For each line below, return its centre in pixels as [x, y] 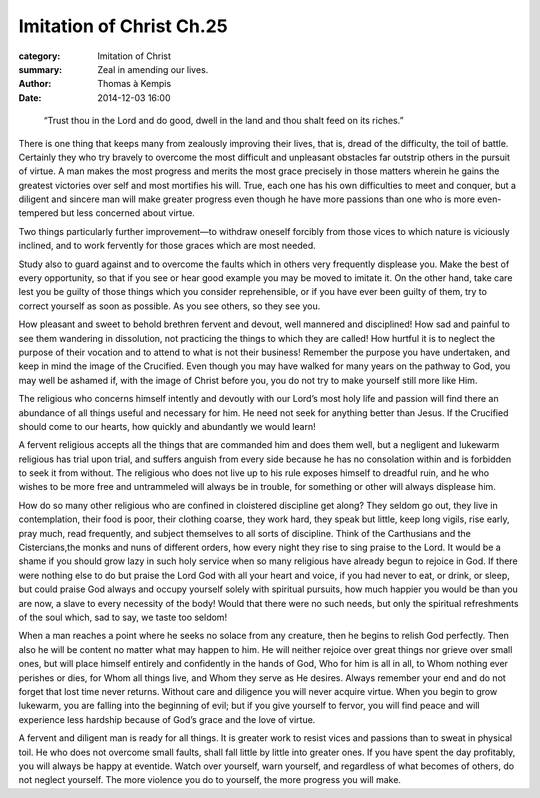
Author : [35, 84]
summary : [40, 69]
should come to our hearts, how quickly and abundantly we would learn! [167, 426]
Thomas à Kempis [134, 84]
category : [39, 56]
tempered [38, 213]
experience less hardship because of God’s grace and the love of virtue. [167, 719]
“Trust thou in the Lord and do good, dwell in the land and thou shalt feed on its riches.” [223, 121]
